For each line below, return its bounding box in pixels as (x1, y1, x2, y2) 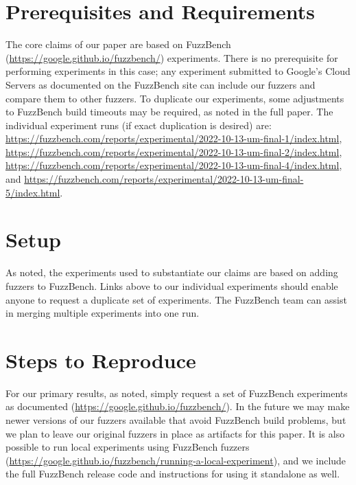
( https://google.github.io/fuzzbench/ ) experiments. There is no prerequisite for (5, 50, 338, 65)
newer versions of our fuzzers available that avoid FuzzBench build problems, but (5, 413, 346, 427)
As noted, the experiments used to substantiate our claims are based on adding (5, 265, 338, 280)
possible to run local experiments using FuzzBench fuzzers (5, 440, 250, 454)
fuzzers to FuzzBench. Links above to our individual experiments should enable (5, 278, 338, 293)
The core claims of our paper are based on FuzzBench (5, 37, 231, 52)
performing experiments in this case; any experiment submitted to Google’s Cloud (5, 64, 351, 78)
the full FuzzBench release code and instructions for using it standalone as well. (5, 466, 340, 481)
